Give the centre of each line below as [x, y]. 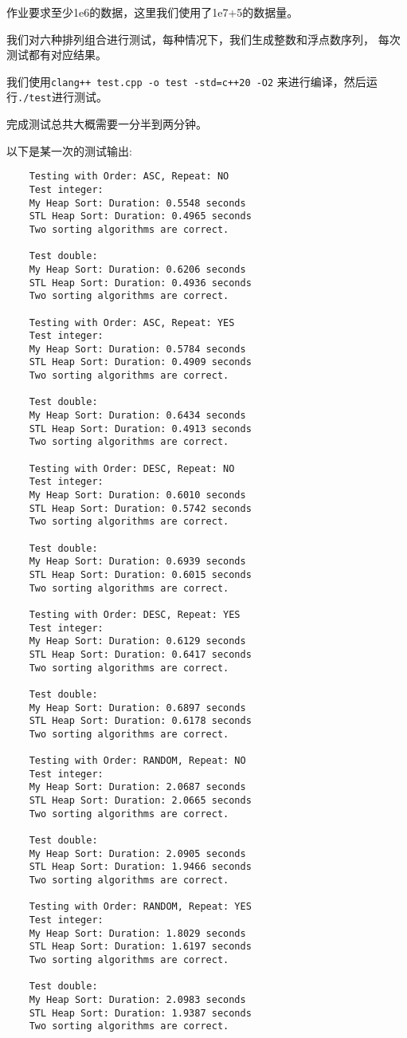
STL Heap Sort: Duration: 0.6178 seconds [140, 721]
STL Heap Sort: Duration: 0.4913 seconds [140, 429]
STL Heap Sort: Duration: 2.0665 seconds [140, 801]
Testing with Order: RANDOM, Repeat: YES [140, 907]
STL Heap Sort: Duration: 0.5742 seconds [140, 508]
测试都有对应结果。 [57, 55]
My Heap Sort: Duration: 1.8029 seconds [137, 933]
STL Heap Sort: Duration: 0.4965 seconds [140, 216]
